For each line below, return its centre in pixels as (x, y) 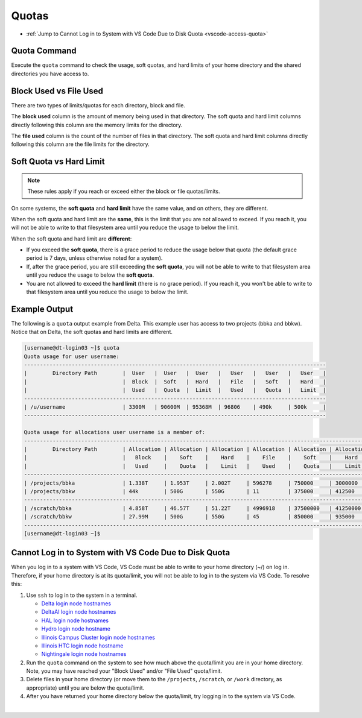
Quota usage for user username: (72, 356)
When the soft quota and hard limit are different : (71, 239)
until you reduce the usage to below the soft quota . (90, 275)
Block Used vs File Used (57, 91)
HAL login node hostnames (75, 620)
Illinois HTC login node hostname (82, 646)
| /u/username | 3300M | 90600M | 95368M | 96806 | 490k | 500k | (175, 407)
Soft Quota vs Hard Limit (58, 162)
